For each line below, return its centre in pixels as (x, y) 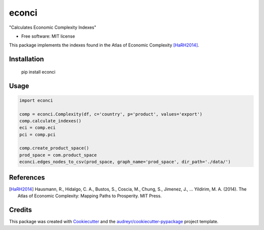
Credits (21, 210)
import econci (36, 100)
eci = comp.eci (37, 128)
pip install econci (38, 72)
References (27, 178)
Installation (26, 59)
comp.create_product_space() (54, 148)
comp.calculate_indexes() (50, 121)
